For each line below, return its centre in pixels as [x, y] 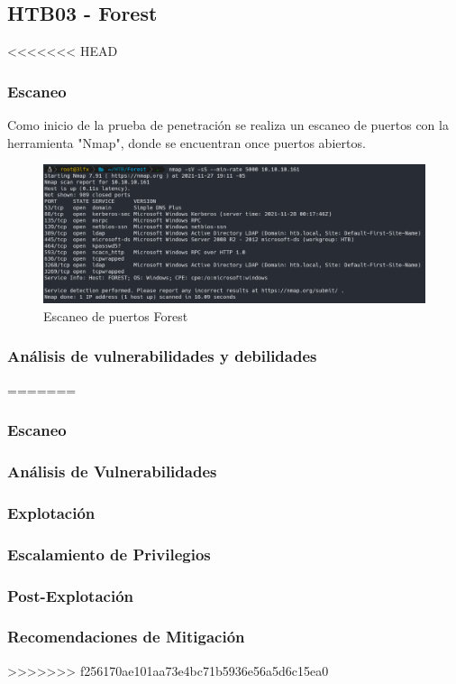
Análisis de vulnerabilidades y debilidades [162, 356]
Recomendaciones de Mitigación [126, 637]
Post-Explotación [71, 595]
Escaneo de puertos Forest [116, 315]
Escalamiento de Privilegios [109, 554]
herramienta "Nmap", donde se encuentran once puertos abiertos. [187, 142]
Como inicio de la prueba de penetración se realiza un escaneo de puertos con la [228, 125]
